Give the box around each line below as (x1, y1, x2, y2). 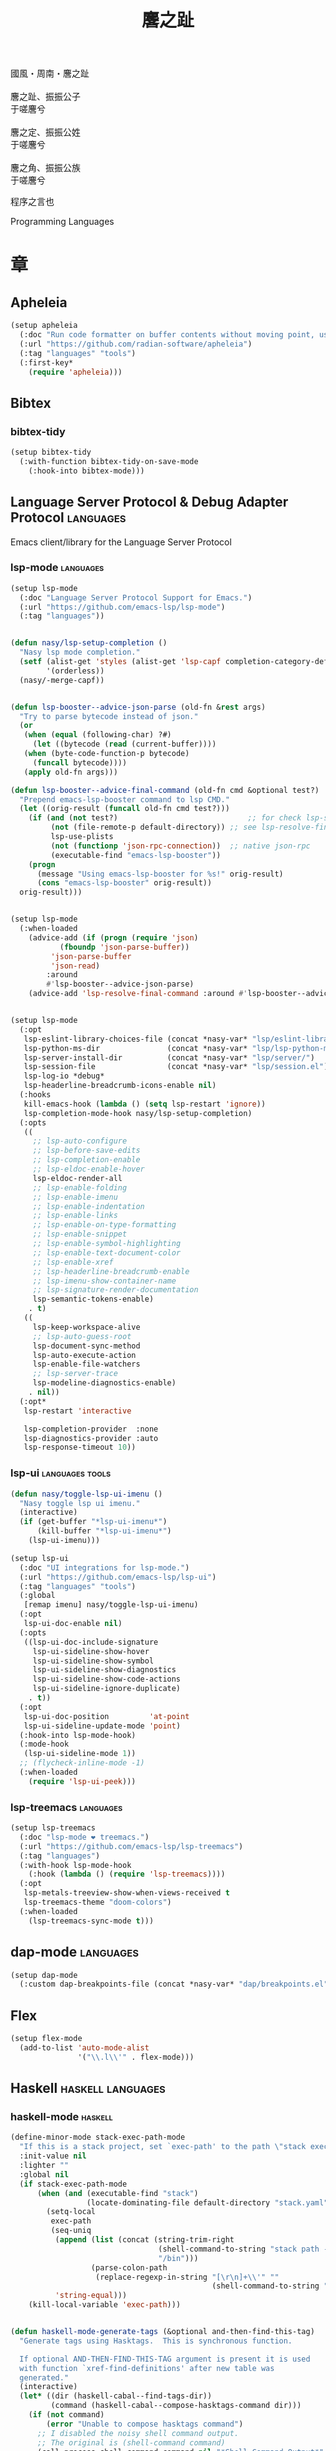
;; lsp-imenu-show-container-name (32, 1276, 177, 1286)
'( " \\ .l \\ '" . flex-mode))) (77, 2052, 195, 2062)
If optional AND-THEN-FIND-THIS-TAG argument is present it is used (19, 2354, 311, 2364)
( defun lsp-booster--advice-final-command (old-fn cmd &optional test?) (10, 785, 320, 795)
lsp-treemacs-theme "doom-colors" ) (23, 1897, 172, 1908)
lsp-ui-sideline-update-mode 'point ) (23, 1721, 182, 1731)
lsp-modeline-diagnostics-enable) (32, 1378, 177, 1388)
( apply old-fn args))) (23, 767, 118, 777)
